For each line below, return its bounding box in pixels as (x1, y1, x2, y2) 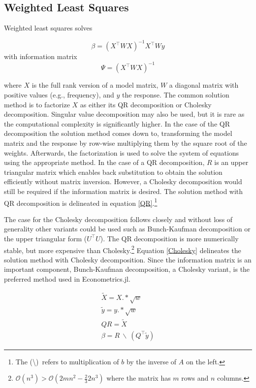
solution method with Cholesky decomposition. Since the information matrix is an (4, 254, 252, 264)
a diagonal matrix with (169, 80, 239, 90)
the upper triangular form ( (4, 233, 87, 243)
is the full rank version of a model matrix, (32, 80, 159, 90)
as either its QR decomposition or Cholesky (80, 99, 212, 109)
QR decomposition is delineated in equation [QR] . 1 (4, 196, 158, 208)
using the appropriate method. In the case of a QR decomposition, (4, 157, 205, 167)
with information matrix (4, 51, 77, 62)
